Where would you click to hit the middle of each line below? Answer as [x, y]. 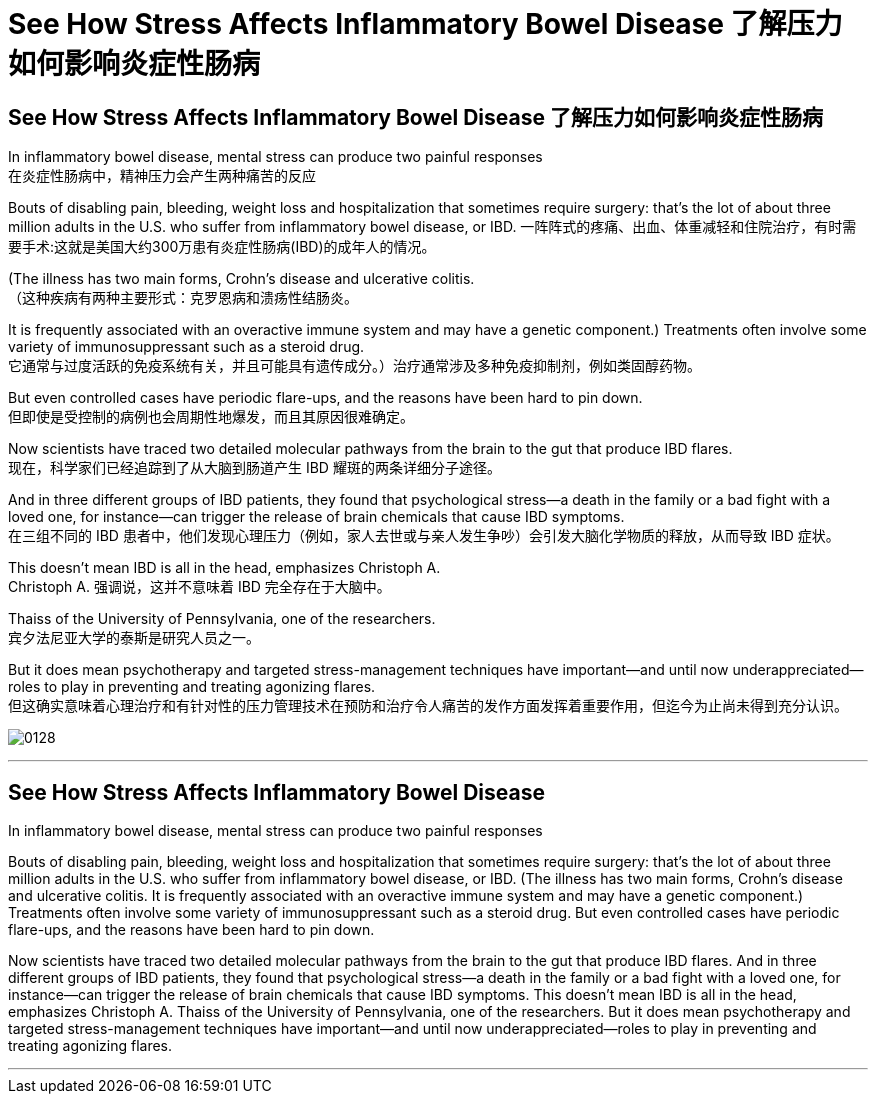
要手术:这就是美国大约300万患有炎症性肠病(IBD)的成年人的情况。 [222, 247]
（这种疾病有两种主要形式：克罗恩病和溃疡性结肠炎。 [183, 298]
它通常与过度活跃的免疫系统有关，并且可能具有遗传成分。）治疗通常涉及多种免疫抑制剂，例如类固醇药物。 [354, 366]
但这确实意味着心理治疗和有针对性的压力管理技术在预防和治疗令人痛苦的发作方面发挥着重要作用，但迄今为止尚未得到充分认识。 [428, 706]
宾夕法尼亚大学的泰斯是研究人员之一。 [134, 638]
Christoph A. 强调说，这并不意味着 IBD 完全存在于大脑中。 [199, 587]
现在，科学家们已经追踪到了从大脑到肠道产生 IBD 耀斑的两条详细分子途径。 [254, 468]
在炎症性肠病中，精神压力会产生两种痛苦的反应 [162, 176]
